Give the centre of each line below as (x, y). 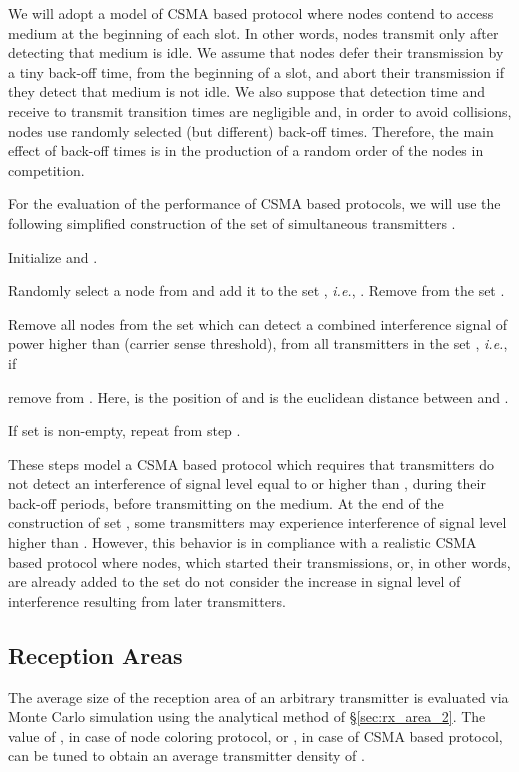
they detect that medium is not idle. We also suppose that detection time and (247, 91)
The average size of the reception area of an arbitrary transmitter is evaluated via (258, 696)
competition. (46, 169)
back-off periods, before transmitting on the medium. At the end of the (226, 502)
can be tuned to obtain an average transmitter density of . (186, 755)
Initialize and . (53, 256)
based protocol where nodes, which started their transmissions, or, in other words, (259, 561)
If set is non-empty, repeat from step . (124, 430)
